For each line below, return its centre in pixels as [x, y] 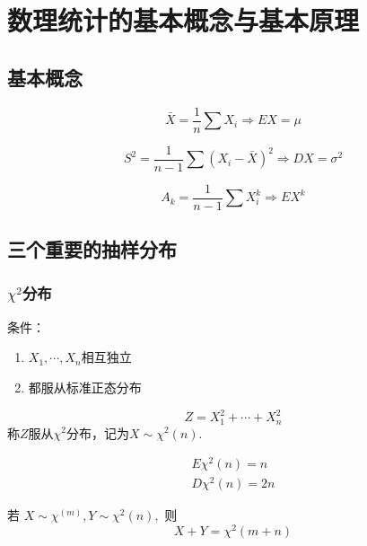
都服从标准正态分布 [85, 387]
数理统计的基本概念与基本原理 [183, 20]
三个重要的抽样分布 [92, 249]
